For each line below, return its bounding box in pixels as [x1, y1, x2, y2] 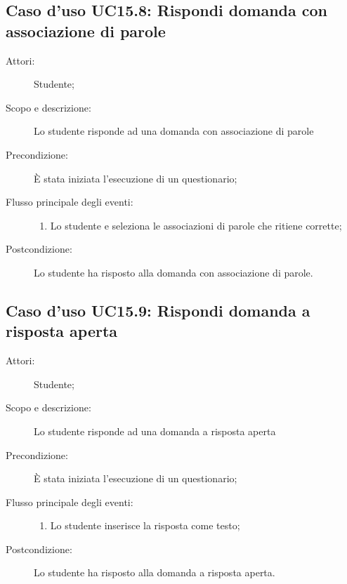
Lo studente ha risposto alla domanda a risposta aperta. [34, 565, 275, 580]
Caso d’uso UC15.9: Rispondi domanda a [6, 299, 310, 321]
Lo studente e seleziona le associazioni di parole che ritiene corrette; [50, 218, 342, 232]
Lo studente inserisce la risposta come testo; [50, 518, 240, 533]
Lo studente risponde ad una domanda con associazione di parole [34, 124, 314, 138]
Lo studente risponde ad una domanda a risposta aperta [34, 423, 276, 438]
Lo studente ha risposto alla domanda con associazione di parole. [34, 265, 313, 279]
